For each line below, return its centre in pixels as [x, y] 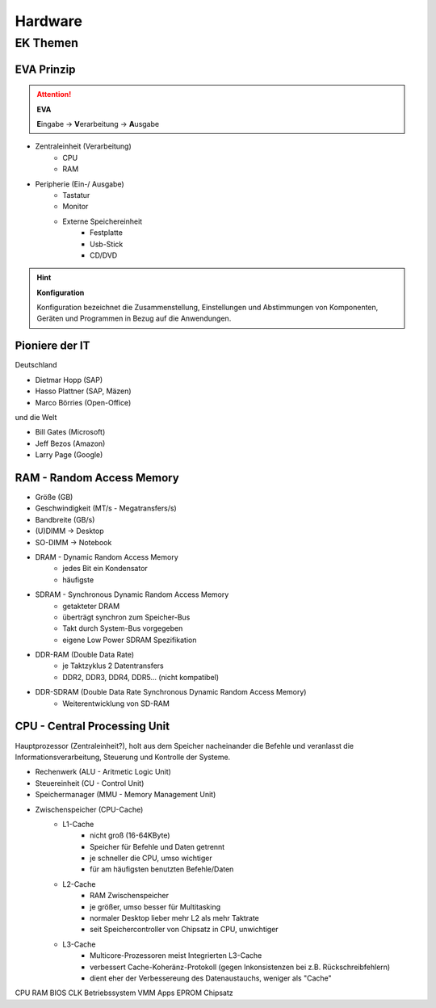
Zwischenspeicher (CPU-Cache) [89, 809]
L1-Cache [78, 824]
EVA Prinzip [45, 69]
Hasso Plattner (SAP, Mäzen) [84, 391]
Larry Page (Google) [69, 455]
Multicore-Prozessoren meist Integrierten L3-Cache [176, 955]
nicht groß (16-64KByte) [130, 835]
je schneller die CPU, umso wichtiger [151, 858]
